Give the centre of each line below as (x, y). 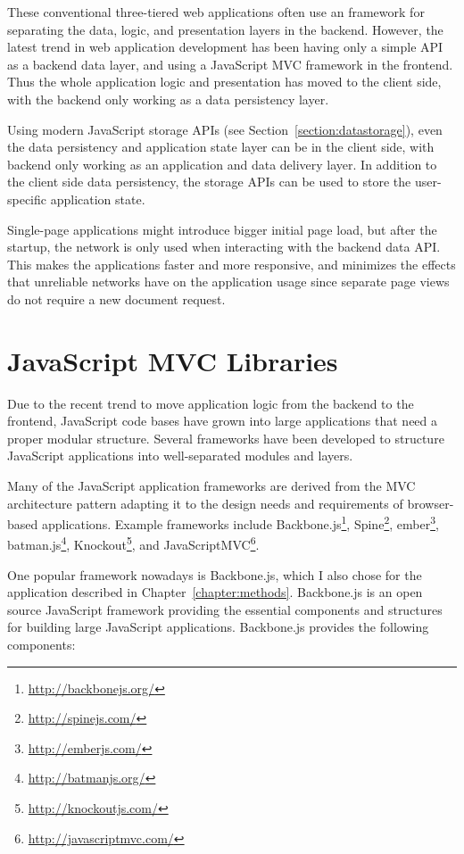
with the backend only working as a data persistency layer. (168, 99)
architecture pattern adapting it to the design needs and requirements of (205, 503)
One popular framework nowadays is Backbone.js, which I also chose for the (215, 574)
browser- (431, 503)
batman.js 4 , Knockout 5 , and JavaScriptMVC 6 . (133, 543)
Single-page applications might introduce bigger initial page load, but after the (222, 229)
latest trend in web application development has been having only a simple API (225, 47)
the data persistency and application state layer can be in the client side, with (221, 147)
